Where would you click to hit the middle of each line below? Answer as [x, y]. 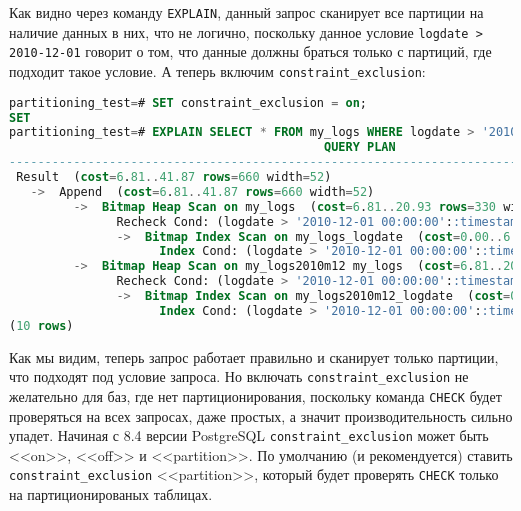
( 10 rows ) [41, 325]
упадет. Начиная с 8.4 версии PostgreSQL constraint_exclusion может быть [249, 435]
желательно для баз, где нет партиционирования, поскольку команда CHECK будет [255, 395]
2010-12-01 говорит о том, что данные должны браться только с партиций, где [250, 51]
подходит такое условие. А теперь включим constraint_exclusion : [217, 70]
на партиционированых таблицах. [111, 494]
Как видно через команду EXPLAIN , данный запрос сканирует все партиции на [246, 12]
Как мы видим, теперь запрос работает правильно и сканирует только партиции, [254, 356]
